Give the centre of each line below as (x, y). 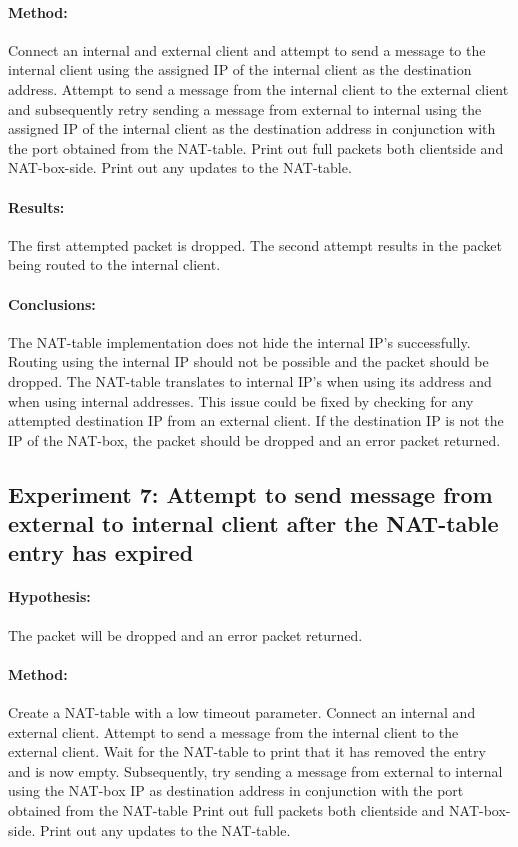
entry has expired (101, 552)
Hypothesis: (49, 596)
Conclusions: (52, 303)
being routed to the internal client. (114, 264)
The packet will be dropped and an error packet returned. (185, 634)
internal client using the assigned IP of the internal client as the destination (240, 69)
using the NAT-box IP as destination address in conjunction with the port (236, 790)
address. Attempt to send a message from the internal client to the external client (258, 88)
